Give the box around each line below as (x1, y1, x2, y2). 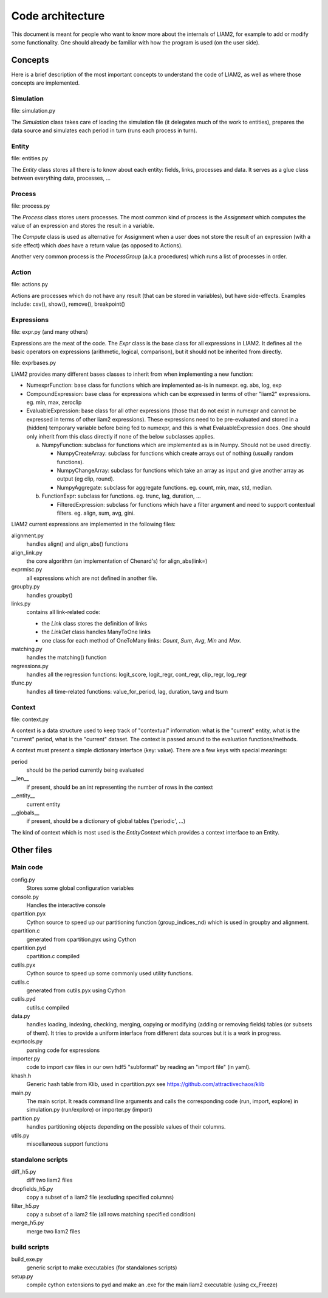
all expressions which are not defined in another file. (26, 574, 158, 582)
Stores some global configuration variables (26, 884, 134, 892)
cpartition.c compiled (26, 953, 80, 960)
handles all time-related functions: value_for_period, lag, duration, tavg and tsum (26, 688, 228, 695)
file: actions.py (11, 281, 49, 288)
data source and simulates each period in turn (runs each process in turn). (11, 127, 197, 134)
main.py (11, 1089, 32, 1096)
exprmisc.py (11, 566, 43, 573)
